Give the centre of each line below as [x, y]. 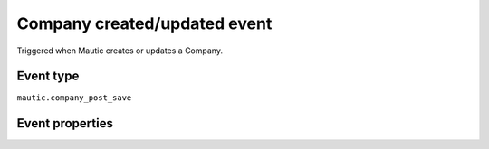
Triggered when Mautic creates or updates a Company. [120, 51]
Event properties [65, 123]
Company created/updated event [144, 23]
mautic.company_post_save [74, 98]
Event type [48, 76]
